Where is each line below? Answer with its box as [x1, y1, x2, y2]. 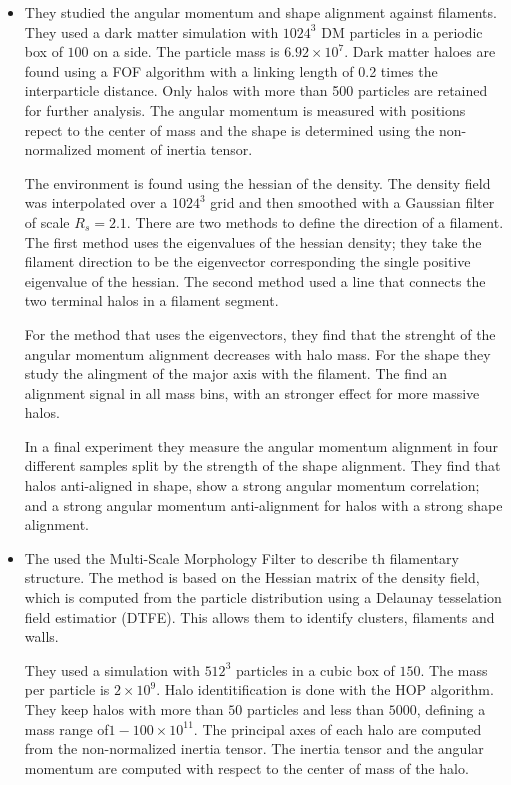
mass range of [24, 718, 109, 739]
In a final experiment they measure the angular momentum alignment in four [24, 435, 498, 456]
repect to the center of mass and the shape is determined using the [24, 119, 435, 140]
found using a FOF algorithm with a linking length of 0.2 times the [24, 60, 438, 81]
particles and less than [246, 699, 385, 719]
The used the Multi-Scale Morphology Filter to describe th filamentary [24, 547, 459, 568]
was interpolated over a [24, 192, 168, 213]
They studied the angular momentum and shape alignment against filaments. [24, 2, 497, 22]
